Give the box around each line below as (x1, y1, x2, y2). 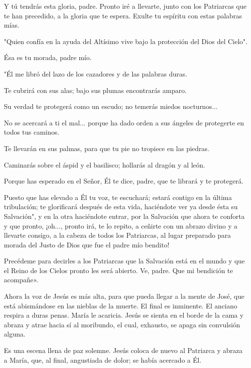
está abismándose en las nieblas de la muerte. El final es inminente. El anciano (4, 300, 237, 310)
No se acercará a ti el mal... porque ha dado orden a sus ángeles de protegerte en (4, 117, 244, 127)
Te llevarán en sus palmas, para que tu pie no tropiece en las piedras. (4, 143, 210, 153)
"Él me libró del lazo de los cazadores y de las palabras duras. (4, 68, 188, 78)
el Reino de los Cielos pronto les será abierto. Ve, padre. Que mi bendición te (4, 265, 233, 275)
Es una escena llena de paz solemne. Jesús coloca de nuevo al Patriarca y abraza (4, 345, 243, 355)
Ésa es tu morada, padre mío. (4, 52, 92, 62)
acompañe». (4, 275, 39, 285)
